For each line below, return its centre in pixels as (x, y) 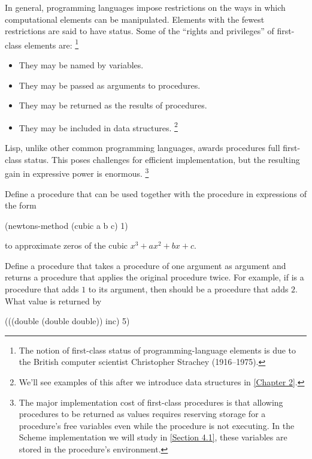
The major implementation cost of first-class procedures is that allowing (151, 402)
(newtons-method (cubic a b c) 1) (66, 225)
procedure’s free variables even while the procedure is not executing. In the (157, 425)
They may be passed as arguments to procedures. (110, 85)
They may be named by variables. (81, 65)
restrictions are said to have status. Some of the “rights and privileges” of (140, 31)
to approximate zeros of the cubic (66, 245)
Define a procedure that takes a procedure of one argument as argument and (146, 265)
